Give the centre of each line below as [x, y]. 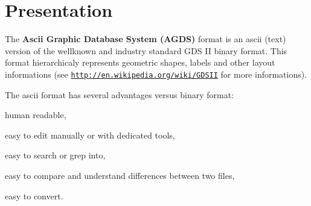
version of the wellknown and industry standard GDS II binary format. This [146, 50]
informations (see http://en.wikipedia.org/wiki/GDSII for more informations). [156, 74]
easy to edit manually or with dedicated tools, [90, 135]
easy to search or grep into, [55, 155]
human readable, [36, 115]
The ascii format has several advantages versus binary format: [120, 94]
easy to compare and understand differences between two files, [120, 175]
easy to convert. [34, 195]
